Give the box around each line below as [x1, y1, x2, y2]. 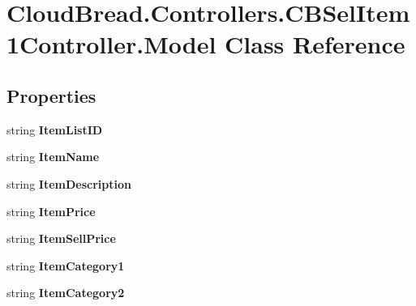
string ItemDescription [6, 175, 131, 192]
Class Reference [225, 28, 405, 61]
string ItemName [6, 148, 100, 165]
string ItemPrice [6, 202, 96, 219]
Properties [6, 83, 96, 108]
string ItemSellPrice [6, 230, 116, 247]
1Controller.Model [6, 28, 217, 61]
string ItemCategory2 [6, 284, 125, 301]
